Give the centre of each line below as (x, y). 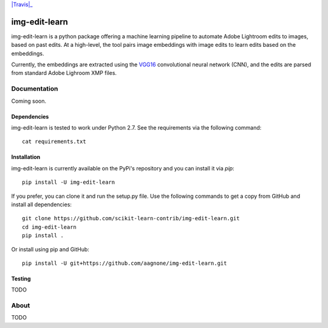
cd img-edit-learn (50, 227)
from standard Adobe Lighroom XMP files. (64, 73)
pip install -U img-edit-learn (69, 182)
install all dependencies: (42, 204)
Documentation (35, 89)
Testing (21, 278)
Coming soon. (29, 101)
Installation (26, 157)
